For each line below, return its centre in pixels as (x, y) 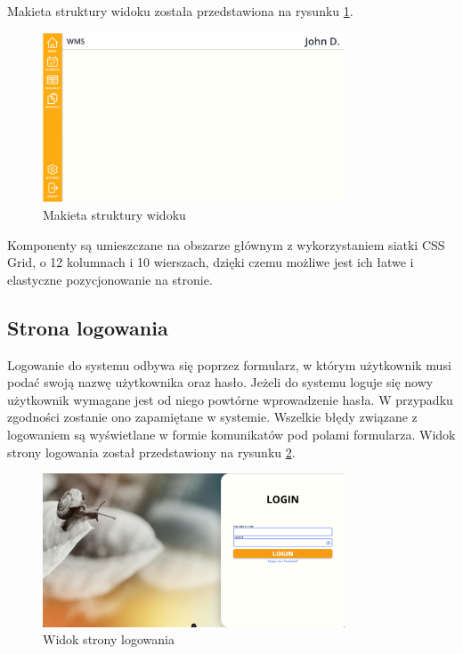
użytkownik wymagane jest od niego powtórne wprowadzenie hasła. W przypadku (230, 399)
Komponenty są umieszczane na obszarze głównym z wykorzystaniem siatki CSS (226, 244)
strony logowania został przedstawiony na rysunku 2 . (151, 452)
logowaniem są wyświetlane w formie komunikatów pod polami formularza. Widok (231, 434)
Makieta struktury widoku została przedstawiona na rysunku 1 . (180, 11)
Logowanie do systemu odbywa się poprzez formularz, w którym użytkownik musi (229, 364)
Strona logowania (88, 327)
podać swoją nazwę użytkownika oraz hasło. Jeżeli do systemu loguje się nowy (220, 382)
